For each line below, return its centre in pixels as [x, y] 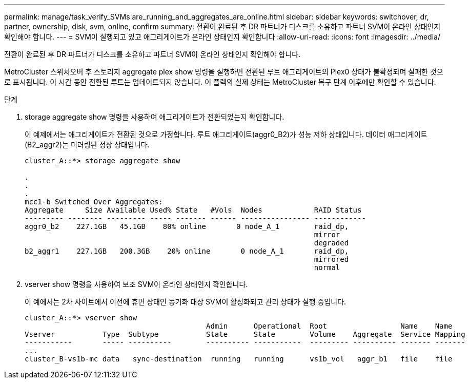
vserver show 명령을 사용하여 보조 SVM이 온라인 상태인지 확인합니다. [136, 284]
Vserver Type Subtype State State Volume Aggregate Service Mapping [245, 334]
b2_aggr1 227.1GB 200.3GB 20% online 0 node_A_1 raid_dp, [187, 251]
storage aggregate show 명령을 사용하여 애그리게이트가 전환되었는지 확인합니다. [155, 117]
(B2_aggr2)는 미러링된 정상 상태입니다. [87, 145]
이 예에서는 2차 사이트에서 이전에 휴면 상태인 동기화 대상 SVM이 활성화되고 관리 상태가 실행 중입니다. [186, 302]
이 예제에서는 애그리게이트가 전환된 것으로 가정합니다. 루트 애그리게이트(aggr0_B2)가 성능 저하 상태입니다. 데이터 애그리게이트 [226, 134]
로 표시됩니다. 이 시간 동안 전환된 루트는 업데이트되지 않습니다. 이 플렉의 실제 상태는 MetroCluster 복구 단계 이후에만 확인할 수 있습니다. [220, 82]
